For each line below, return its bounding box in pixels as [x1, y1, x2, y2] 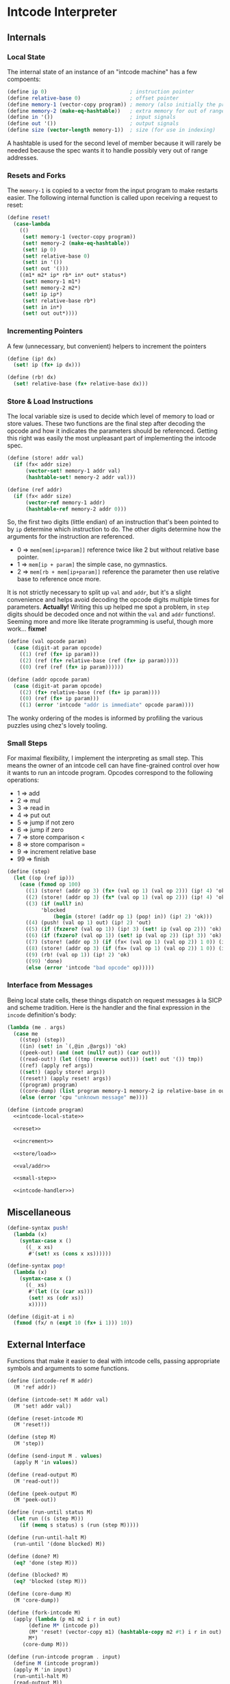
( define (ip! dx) [7, 355, 57, 362]
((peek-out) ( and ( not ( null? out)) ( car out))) [19, 1049, 161, 1057]
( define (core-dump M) [7, 1591, 72, 1597]
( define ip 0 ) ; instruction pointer [7, 88, 194, 95]
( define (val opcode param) [7, 638, 88, 645]
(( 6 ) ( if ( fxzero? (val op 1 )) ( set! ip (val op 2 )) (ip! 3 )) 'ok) [25, 932, 222, 939]
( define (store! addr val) [7, 455, 84, 462]
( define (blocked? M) [7, 1571, 69, 1579]
